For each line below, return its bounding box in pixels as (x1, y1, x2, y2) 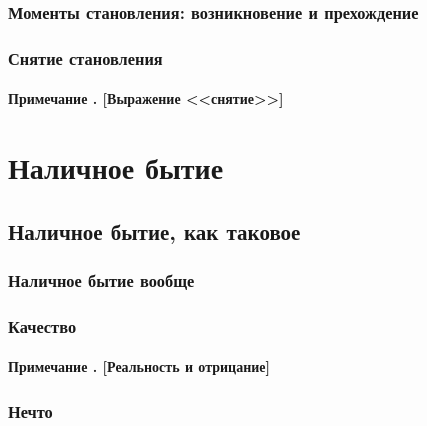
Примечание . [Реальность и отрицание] (8, 356, 270, 377)
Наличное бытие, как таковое (8, 215, 301, 246)
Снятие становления (8, 45, 163, 70)
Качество (8, 313, 77, 338)
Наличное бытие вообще (8, 267, 195, 292)
